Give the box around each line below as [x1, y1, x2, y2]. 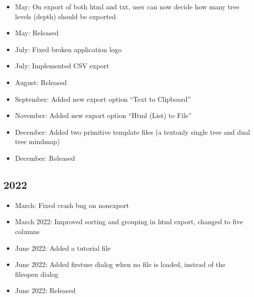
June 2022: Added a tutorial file [15, 242, 111, 253]
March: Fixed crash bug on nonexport [15, 200, 129, 210]
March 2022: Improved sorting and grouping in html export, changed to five [15, 216, 243, 227]
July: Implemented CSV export [15, 60, 109, 71]
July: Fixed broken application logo [15, 44, 122, 54]
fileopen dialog [15, 268, 59, 279]
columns [15, 226, 40, 236]
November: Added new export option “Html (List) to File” [15, 110, 192, 120]
